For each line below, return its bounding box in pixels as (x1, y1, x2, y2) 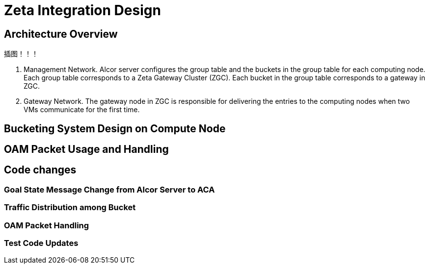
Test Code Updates (4, 238, 79, 248)
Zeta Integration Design (4, 2, 161, 19)
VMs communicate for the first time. (24, 105, 140, 114)
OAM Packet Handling (4, 220, 89, 230)
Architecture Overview (4, 27, 118, 40)
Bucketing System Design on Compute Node (4, 122, 226, 135)
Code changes (4, 164, 77, 176)
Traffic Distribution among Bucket (4, 202, 136, 213)
